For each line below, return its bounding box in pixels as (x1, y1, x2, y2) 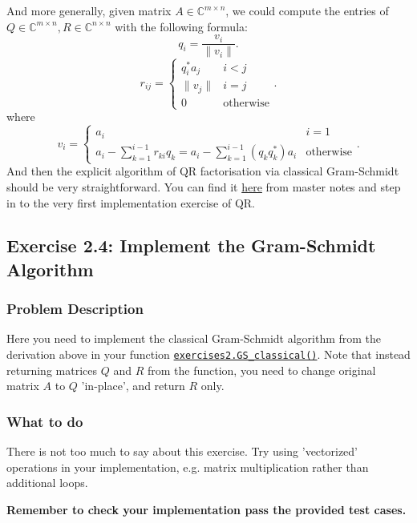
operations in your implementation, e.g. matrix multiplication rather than (6, 458, 369, 475)
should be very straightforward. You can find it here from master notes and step (6, 178, 401, 195)
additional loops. (6, 474, 88, 491)
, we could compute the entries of (225, 2, 389, 18)
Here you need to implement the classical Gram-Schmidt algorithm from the (6, 330, 382, 347)
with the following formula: (115, 18, 248, 34)
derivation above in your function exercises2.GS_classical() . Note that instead (6, 346, 411, 363)
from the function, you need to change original (147, 361, 376, 378)
